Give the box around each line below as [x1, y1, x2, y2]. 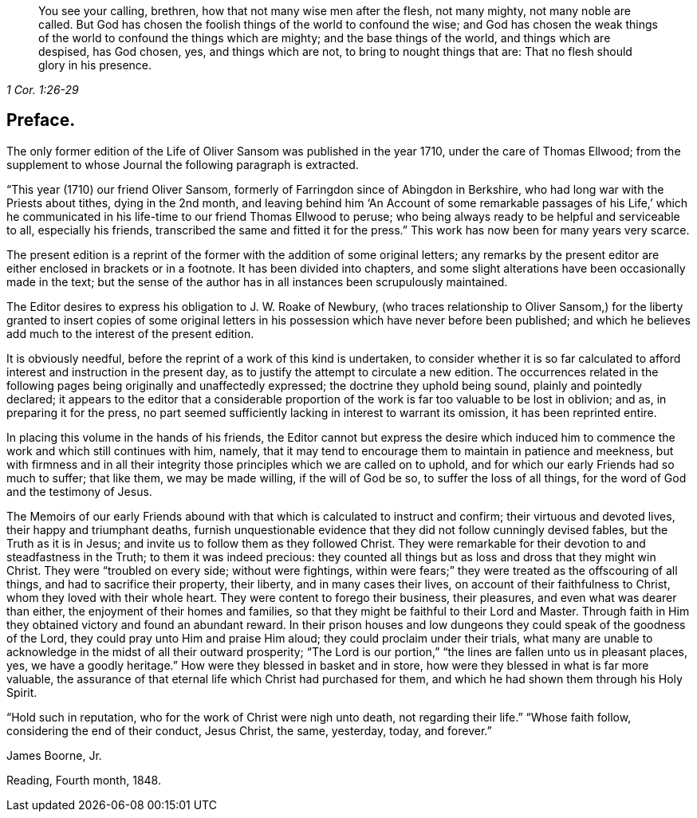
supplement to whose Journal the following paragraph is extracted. [6, 157, 359, 171]
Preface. [6, 110, 76, 131]
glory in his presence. [38, 58, 152, 72]
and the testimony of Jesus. [6, 484, 152, 498]
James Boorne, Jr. [6, 748, 102, 762]
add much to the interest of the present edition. [6, 326, 254, 340]
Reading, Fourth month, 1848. [6, 773, 161, 787]
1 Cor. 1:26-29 [6, 83, 79, 96]
